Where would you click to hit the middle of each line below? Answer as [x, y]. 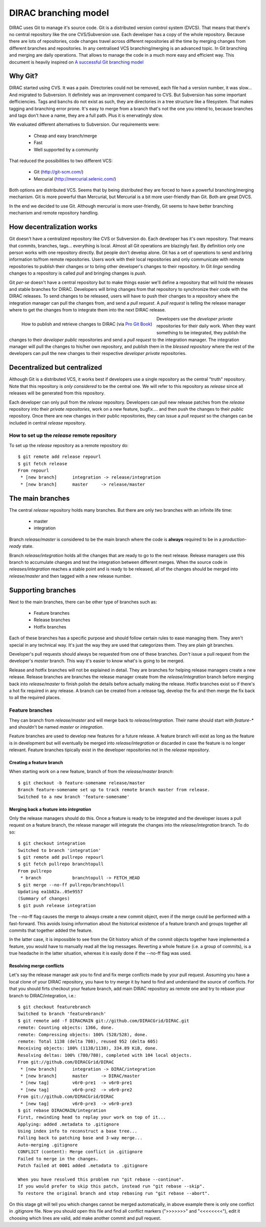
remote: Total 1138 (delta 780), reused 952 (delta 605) [88, 1041]
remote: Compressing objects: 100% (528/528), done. [83, 1034]
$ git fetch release [43, 464]
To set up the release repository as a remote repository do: [69, 445]
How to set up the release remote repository [63, 435]
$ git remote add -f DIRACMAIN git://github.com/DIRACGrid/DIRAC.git [104, 1021]
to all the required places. [35, 698]
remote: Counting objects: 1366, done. [66, 1028]
